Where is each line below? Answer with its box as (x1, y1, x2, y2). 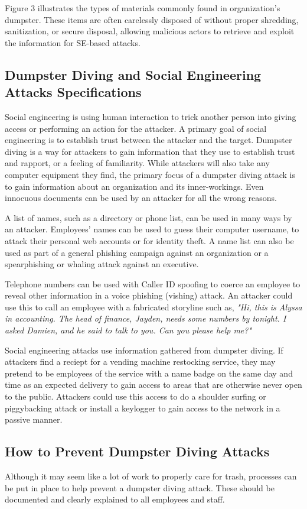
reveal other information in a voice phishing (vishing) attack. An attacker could (5, 289, 293, 301)
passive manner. (5, 413, 63, 426)
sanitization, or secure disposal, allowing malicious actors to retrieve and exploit (5, 25, 295, 37)
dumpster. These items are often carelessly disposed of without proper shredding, (5, 13, 299, 25)
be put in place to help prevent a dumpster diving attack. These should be (5, 481, 275, 494)
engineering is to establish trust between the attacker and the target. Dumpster (5, 134, 292, 146)
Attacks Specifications (5, 83, 142, 101)
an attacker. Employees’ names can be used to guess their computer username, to (5, 223, 299, 235)
